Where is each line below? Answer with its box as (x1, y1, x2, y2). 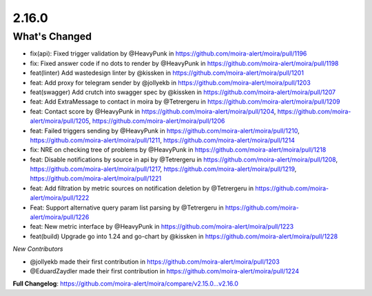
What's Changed (12, 30, 92, 43)
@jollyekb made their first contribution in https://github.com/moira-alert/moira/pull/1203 (30, 258, 280, 266)
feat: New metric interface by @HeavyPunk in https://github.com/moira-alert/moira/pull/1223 (30, 223, 294, 231)
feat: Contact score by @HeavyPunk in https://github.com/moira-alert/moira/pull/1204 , (30, 107, 276, 115)
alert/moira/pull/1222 (30, 194, 90, 202)
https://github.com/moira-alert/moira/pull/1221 (30, 174, 162, 183)
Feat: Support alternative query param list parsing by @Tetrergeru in (30, 203, 224, 212)
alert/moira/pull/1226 (30, 213, 90, 221)
